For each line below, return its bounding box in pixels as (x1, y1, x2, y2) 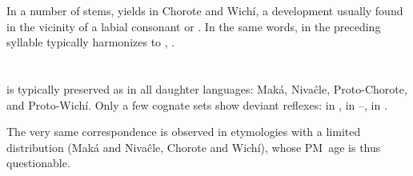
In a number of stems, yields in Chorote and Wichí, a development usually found (6, 2, 403, 18)
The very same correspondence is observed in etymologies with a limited (6, 123, 361, 140)
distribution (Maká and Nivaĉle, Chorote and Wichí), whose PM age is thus (6, 138, 381, 155)
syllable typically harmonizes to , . (6, 34, 175, 50)
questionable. (6, 154, 70, 171)
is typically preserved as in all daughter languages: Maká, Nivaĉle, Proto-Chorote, (6, 80, 407, 97)
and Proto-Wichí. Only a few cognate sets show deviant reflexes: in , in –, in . (6, 96, 387, 113)
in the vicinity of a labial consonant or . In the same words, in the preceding (6, 18, 381, 34)
